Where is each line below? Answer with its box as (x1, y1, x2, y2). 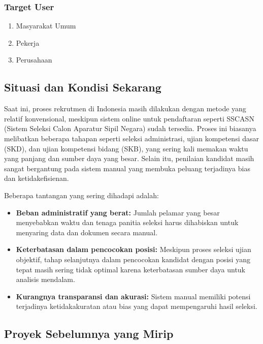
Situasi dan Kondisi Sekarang (4, 79, 161, 95)
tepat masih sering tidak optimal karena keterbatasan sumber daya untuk (16, 264, 246, 274)
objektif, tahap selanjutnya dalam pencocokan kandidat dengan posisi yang (16, 254, 250, 264)
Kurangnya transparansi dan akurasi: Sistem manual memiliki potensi (16, 291, 251, 301)
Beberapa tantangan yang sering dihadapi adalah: (4, 190, 159, 200)
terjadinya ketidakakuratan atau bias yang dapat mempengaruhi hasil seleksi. (16, 301, 257, 311)
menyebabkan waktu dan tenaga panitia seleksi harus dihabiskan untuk (16, 217, 239, 228)
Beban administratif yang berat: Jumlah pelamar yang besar (16, 207, 220, 217)
